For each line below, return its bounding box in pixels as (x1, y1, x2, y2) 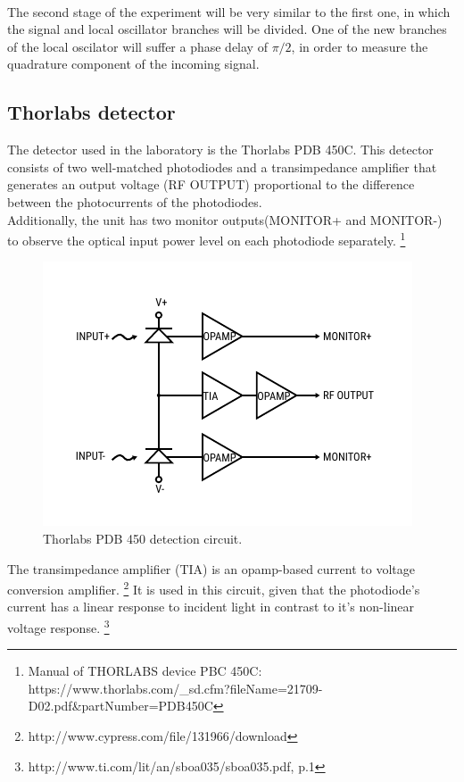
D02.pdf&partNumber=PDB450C (28, 696, 213, 715)
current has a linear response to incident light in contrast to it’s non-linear (7, 597, 415, 616)
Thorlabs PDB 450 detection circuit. (43, 528, 243, 547)
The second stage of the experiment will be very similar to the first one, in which (7, 2, 451, 21)
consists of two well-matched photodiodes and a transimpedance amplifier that (7, 157, 437, 176)
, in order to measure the (291, 37, 428, 55)
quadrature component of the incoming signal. (7, 54, 260, 73)
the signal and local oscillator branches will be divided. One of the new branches (7, 20, 447, 38)
